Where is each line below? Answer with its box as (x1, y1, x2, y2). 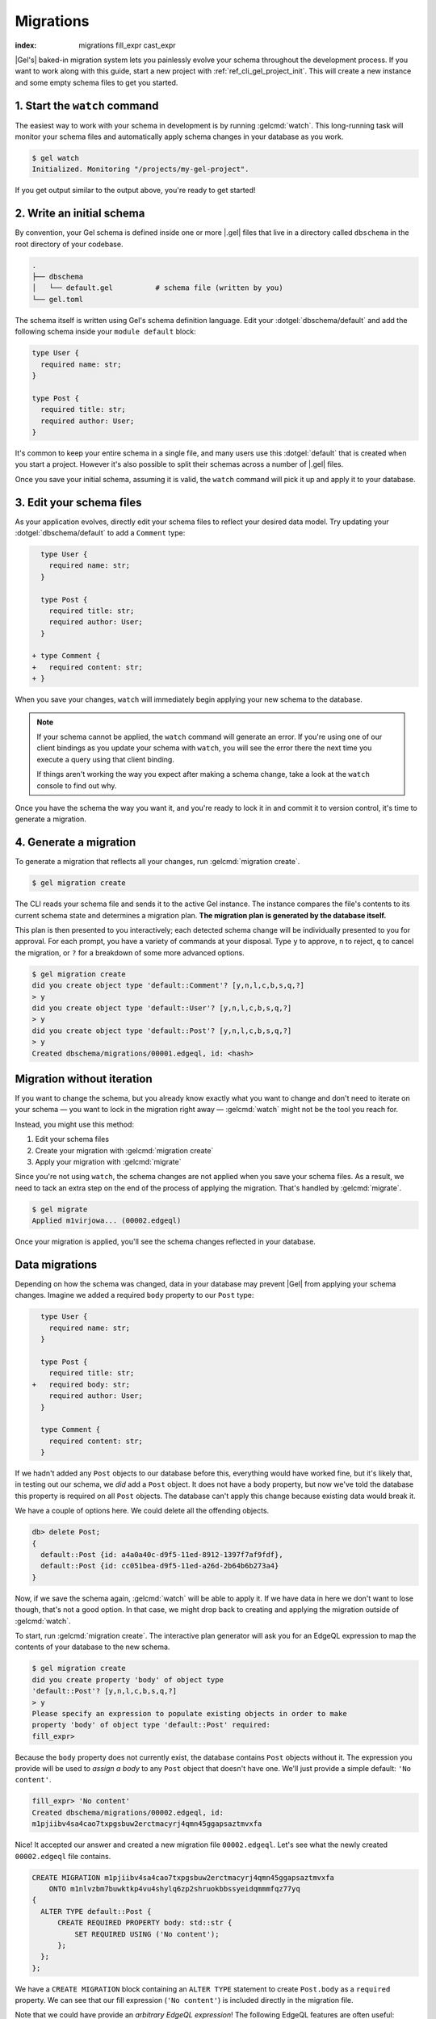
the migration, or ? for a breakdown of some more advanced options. (15, 947, 245, 957)
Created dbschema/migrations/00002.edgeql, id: (31, 1807, 224, 1817)
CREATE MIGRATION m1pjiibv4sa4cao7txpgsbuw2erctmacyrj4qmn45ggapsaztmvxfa (31, 1873, 335, 1882)
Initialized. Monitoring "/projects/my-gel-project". (31, 165, 249, 174)
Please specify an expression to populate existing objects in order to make (31, 1709, 347, 1718)
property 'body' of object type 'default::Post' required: (31, 1720, 270, 1730)
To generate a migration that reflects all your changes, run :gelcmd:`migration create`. (15, 857, 300, 867)
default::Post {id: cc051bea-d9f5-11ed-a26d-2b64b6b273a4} (40, 1561, 279, 1571)
